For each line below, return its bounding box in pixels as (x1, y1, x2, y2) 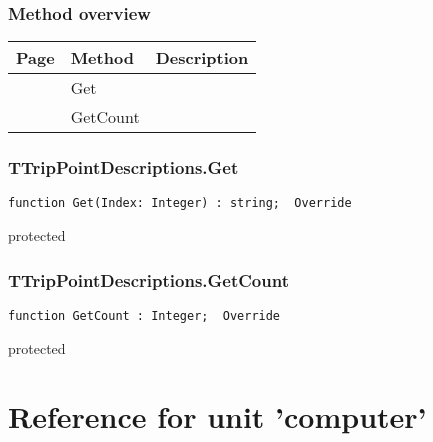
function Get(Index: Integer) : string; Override (8, 196, 352, 211)
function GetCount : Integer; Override (8, 308, 281, 323)
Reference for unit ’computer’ (8, 396, 427, 437)
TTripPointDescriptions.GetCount (8, 267, 289, 292)
